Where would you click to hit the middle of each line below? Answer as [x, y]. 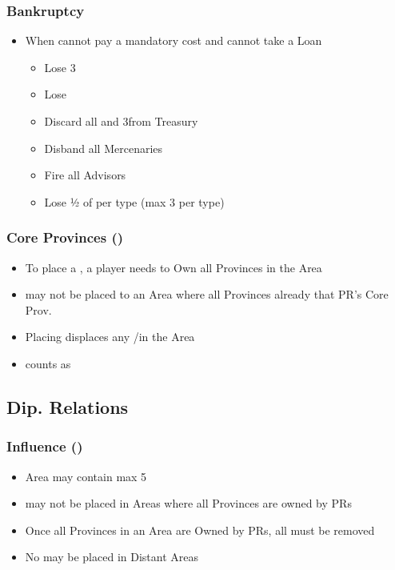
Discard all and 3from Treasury [121, 121]
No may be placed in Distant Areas [112, 557]
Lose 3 [60, 67]
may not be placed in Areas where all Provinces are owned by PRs [188, 503]
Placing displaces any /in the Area [110, 337]
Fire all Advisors [85, 175]
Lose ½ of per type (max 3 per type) [134, 201]
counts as [48, 363]
